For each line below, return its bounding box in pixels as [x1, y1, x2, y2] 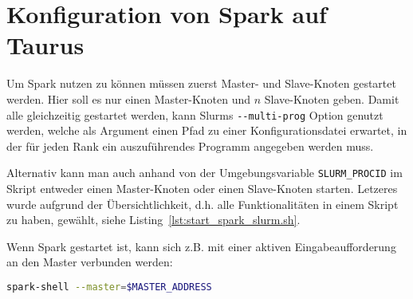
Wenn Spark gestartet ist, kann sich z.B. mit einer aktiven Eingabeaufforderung [6, 238, 396, 254]
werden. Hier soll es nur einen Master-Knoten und [6, 90, 251, 107]
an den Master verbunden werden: [6, 254, 173, 270]
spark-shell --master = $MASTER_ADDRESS [6, 281, 212, 293]
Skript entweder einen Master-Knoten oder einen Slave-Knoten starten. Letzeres [6, 180, 398, 196]
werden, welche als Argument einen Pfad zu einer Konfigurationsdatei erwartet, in [6, 122, 407, 139]
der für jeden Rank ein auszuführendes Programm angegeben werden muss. [6, 137, 374, 154]
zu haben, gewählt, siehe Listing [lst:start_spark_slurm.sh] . [6, 211, 301, 228]
